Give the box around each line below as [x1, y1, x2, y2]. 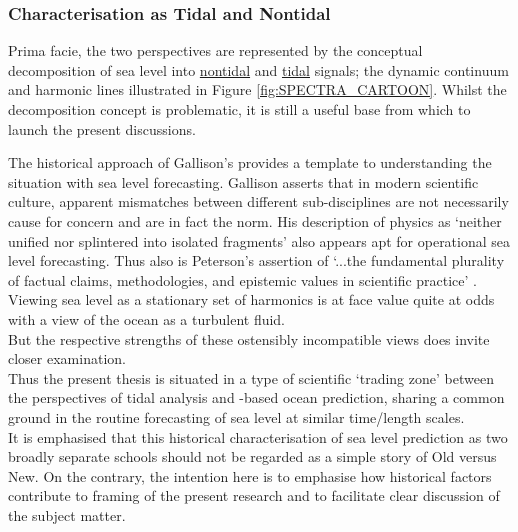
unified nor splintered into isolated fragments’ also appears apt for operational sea [8, 230, 511, 251]
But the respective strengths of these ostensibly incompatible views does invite [8, 328, 490, 349]
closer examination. [8, 348, 126, 369]
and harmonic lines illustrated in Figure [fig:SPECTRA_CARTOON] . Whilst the [8, 79, 507, 100]
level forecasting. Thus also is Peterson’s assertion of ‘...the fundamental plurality [8, 250, 505, 271]
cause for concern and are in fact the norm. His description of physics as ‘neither [8, 210, 502, 231]
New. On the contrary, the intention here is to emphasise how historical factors [8, 465, 492, 486]
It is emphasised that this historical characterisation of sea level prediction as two [8, 426, 508, 447]
